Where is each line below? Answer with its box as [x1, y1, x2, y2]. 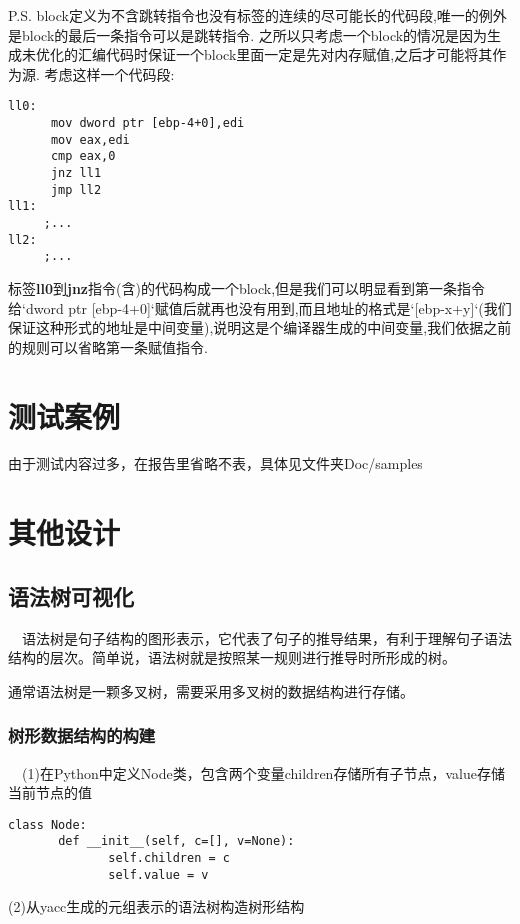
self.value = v [108, 867, 209, 882]
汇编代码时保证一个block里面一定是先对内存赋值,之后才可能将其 [77, 44, 493, 65]
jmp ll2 [50, 182, 102, 197]
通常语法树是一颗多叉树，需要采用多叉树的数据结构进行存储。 [8, 680, 414, 701]
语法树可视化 [8, 580, 134, 611]
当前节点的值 [8, 782, 92, 803]
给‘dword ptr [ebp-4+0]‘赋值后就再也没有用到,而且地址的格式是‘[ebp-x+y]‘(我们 [8, 297, 512, 318]
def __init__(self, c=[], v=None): [58, 834, 295, 849]
